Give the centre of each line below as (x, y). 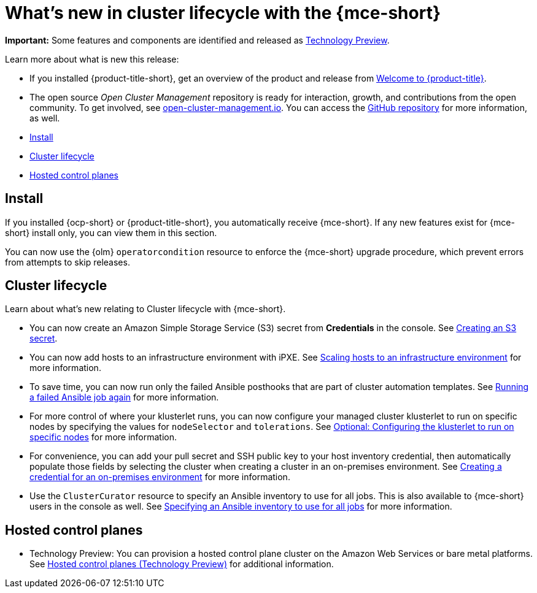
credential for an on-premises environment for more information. (160, 477)
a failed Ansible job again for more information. (124, 397)
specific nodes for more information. (103, 437)
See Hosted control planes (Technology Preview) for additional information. (182, 564)
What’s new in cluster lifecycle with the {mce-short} (223, 13)
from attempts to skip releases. (68, 262)
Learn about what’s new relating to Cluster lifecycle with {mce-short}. (145, 309)
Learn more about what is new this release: (92, 59)
